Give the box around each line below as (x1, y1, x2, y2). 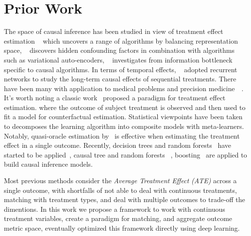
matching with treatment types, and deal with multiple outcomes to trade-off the (4, 194, 245, 205)
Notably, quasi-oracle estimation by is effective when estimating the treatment (4, 130, 240, 141)
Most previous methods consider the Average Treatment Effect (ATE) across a (4, 175, 237, 186)
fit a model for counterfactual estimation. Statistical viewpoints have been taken (4, 111, 243, 122)
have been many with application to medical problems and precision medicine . (4, 83, 244, 93)
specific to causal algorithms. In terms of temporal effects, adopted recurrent (4, 64, 237, 74)
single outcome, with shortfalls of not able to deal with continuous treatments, (4, 185, 237, 195)
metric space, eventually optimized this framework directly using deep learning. (4, 223, 240, 233)
